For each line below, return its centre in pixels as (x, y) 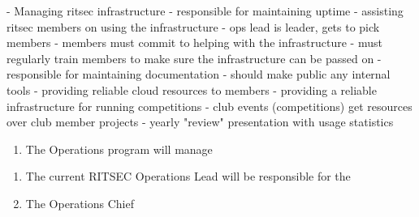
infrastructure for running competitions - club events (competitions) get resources (209, 106)
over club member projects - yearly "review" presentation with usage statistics (200, 122)
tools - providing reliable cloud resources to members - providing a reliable (192, 89)
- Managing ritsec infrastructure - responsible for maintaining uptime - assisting (205, 11)
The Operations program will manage (119, 149)
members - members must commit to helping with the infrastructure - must (194, 43)
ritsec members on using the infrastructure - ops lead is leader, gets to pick (193, 26)
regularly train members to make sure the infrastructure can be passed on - (194, 58)
